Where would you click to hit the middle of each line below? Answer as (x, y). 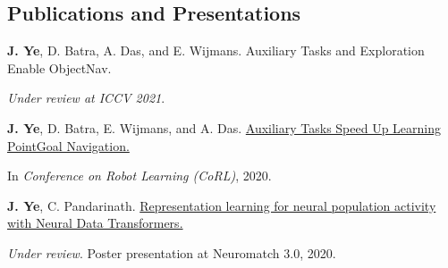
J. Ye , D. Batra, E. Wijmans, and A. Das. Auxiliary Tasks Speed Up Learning (224, 127)
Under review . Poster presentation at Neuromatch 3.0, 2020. (172, 252)
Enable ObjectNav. (59, 67)
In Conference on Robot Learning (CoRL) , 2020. (139, 176)
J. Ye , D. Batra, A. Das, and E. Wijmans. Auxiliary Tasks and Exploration (216, 50)
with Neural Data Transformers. (95, 223)
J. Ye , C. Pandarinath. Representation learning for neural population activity (222, 205)
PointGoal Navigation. (68, 145)
